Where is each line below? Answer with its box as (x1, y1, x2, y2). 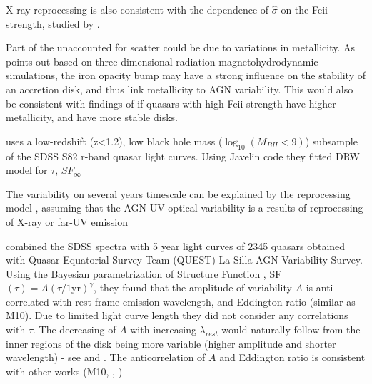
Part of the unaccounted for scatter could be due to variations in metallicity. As (6, 40, 356, 55)
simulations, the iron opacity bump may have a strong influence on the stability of (6, 68, 366, 83)
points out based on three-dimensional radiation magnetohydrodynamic (6, 53, 318, 68)
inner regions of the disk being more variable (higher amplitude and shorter (6, 336, 336, 351)
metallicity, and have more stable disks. (6, 110, 178, 125)
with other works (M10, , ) (6, 363, 123, 378)
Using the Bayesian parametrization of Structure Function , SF (6, 266, 282, 281)
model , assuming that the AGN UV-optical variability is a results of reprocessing (6, 200, 363, 215)
